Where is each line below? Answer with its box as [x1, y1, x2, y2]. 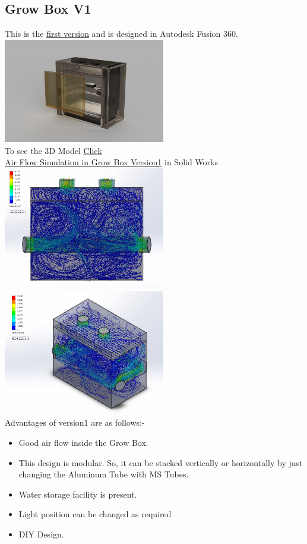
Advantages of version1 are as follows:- [5, 416, 145, 429]
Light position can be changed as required [18, 508, 172, 520]
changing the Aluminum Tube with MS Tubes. [18, 468, 189, 480]
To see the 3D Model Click [5, 144, 102, 156]
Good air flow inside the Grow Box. [18, 436, 148, 448]
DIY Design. [18, 527, 64, 540]
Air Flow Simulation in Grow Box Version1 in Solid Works [5, 156, 219, 168]
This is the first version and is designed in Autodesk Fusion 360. [5, 27, 238, 40]
